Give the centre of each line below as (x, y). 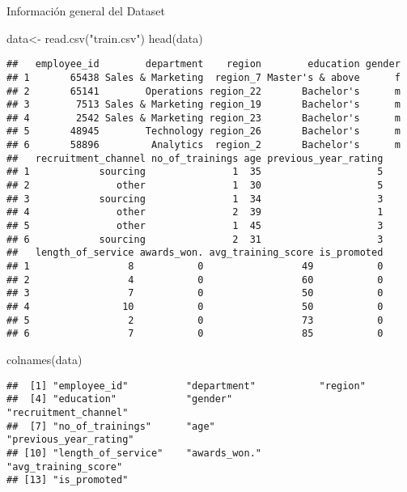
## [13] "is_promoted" (68, 480)
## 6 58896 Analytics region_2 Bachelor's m (203, 145)
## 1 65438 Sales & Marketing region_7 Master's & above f (203, 77)
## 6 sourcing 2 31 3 (195, 239)
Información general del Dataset (86, 11)
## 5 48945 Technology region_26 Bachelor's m (203, 131)
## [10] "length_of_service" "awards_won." (134, 453)
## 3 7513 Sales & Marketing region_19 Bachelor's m (203, 105)
